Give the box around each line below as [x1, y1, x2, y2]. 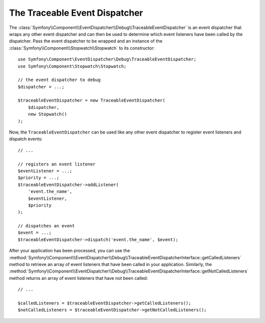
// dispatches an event [18, 223, 75, 229]
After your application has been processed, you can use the [9, 248, 130, 254]
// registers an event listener [18, 161, 96, 167]
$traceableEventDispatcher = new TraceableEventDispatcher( [18, 98, 165, 103]
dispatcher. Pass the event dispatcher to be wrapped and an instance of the [9, 38, 163, 44]
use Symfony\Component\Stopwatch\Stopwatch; [18, 63, 127, 69]
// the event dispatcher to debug [18, 77, 101, 83]
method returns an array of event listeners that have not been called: [9, 275, 148, 281]
